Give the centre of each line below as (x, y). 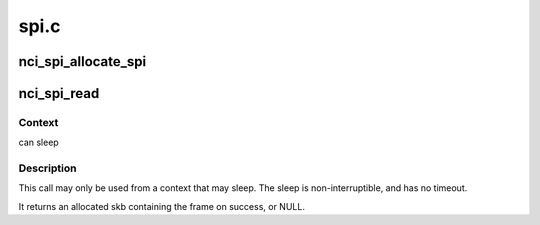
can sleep (38, 142)
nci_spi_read (59, 93)
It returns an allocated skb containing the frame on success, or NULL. (161, 206)
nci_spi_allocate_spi (82, 61)
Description (47, 168)
